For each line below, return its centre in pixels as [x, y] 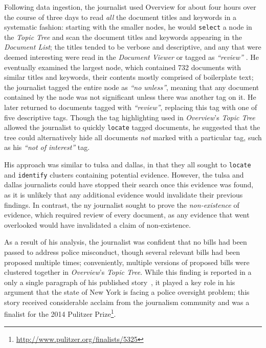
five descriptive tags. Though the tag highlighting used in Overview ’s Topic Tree [130, 117]
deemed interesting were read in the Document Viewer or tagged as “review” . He [131, 57]
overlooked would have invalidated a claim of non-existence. [97, 224]
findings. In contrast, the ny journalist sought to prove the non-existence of [122, 204]
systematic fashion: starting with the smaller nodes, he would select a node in [128, 27]
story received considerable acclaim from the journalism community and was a [127, 302]
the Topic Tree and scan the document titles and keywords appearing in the [123, 37]
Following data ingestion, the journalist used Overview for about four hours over [130, 7]
